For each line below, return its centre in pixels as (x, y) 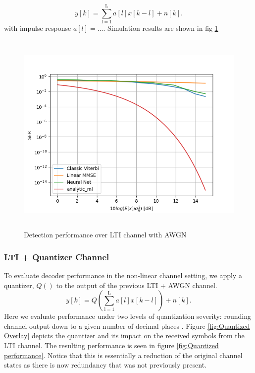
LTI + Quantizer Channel (57, 257)
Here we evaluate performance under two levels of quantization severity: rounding (127, 316)
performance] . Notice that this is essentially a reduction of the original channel (123, 355)
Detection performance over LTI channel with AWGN (105, 235)
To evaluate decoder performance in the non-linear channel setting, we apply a (123, 275)
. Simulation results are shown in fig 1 (161, 28)
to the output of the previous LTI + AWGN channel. (137, 285)
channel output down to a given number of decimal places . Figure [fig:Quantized (127, 326)
